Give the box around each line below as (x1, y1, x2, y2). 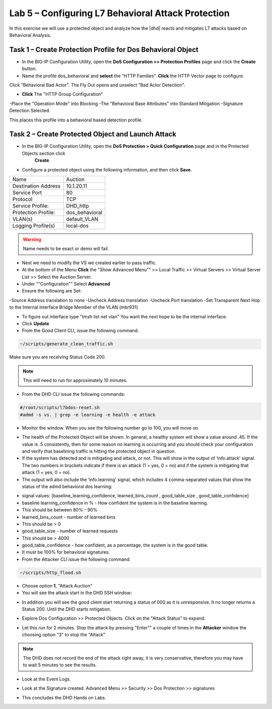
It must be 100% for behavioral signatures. (22, 549, 110, 555)
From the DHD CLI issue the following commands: (22, 391, 125, 397)
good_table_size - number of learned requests (22, 528, 118, 534)
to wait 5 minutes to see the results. (23, 662, 97, 668)
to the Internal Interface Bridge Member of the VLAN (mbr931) (9, 304, 139, 310)
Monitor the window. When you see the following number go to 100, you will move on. (22, 425, 199, 431)
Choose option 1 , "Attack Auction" (22, 582, 93, 588)
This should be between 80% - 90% (22, 507, 98, 513)
